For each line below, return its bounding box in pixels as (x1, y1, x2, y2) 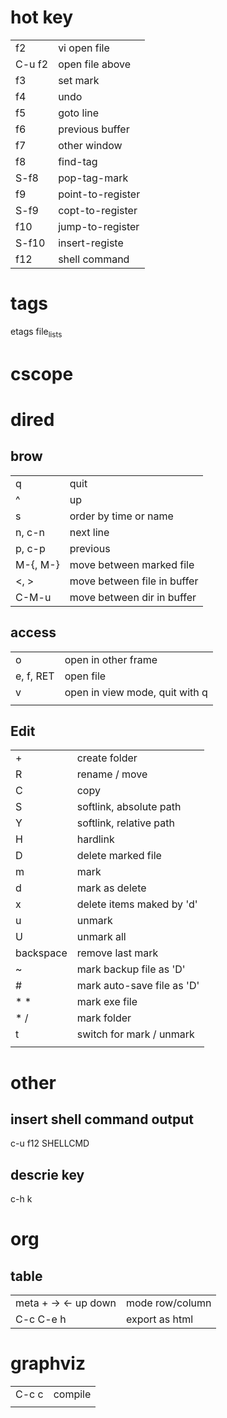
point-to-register (58, 187, 141, 201)
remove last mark (76, 946, 159, 960)
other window (58, 138, 123, 152)
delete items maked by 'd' (76, 897, 198, 911)
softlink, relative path (76, 816, 175, 830)
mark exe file (76, 995, 138, 1009)
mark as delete (76, 881, 147, 895)
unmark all (76, 930, 127, 944)
